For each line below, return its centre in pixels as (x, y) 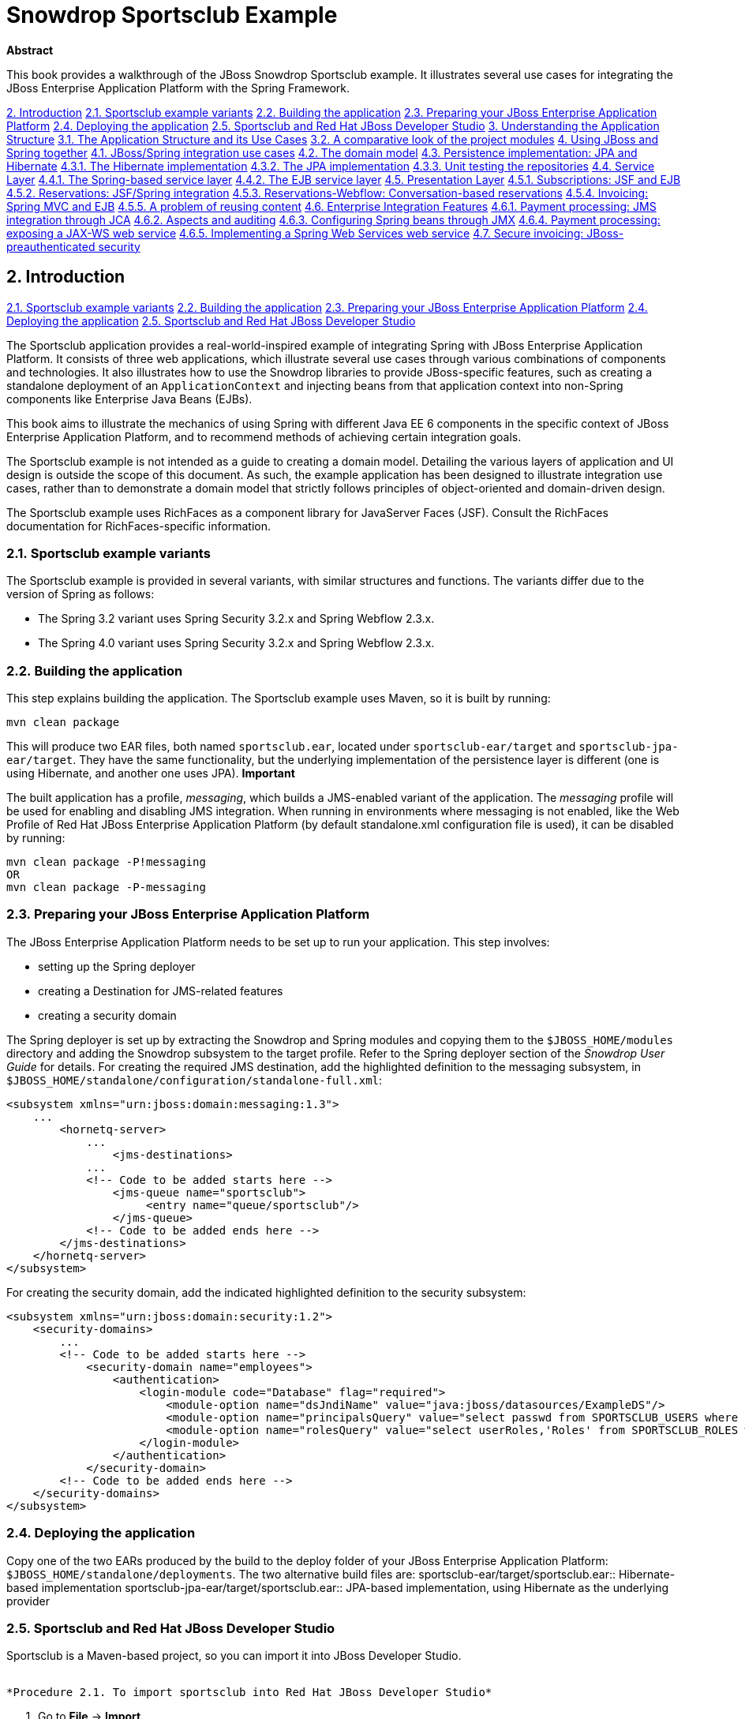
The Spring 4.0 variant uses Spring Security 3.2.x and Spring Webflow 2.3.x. (236, 643)
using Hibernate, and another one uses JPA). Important (151, 773)
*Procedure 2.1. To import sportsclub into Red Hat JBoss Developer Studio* (249, 1693)
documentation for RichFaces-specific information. (139, 526)
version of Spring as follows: (80, 594)
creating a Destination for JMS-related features (161, 991)
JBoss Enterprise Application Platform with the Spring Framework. (178, 88)
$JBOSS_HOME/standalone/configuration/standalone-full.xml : (195, 1080)
